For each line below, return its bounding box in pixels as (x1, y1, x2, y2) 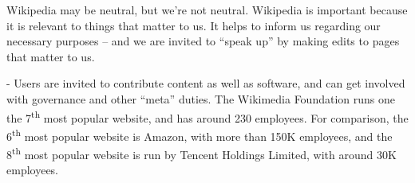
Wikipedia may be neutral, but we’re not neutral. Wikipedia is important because (6, 2, 408, 18)
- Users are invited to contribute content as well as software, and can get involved (6, 75, 405, 91)
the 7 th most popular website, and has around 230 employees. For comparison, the (6, 107, 409, 126)
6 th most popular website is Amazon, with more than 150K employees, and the (6, 125, 393, 144)
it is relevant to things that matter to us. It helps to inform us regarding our (6, 17, 381, 33)
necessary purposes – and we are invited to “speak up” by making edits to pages (6, 33, 400, 49)
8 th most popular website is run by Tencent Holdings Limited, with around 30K (6, 144, 397, 162)
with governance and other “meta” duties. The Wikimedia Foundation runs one (6, 90, 395, 107)
